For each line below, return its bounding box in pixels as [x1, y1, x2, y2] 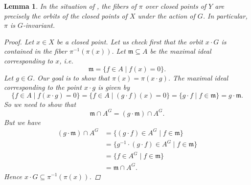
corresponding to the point [4, 82, 82, 92]
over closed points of [145, 1, 206, 11]
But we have [4, 117, 41, 127]
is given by [98, 82, 130, 92]
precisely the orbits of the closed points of [4, 10, 127, 21]
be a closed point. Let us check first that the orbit [56, 36, 203, 46]
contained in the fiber [4, 46, 67, 56]
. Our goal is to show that [32, 72, 110, 82]
